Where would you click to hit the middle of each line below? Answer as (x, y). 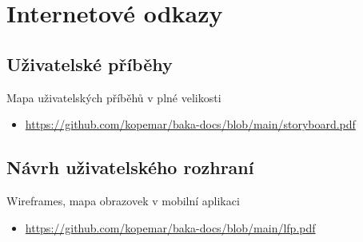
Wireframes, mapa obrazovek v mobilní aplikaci (123, 200)
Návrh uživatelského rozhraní (130, 167)
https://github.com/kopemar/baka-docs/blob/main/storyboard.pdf (190, 124)
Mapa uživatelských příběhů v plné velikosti (114, 97)
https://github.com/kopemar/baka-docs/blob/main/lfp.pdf (170, 227)
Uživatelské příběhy (90, 63)
